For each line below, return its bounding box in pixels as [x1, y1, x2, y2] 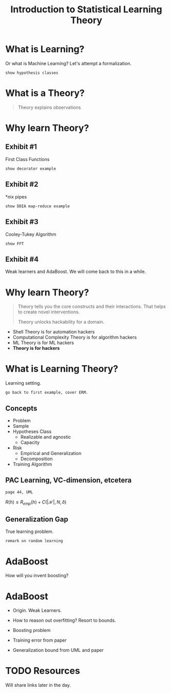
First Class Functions [5, 156, 50, 162]
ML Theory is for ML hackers [12, 340, 74, 346]
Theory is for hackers [12, 345, 60, 351]
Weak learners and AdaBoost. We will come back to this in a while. [5, 268, 146, 275]
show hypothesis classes [5, 70, 59, 75]
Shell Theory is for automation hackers [12, 329, 95, 335]
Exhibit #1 [5, 143, 37, 151]
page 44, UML [5, 489, 33, 494]
